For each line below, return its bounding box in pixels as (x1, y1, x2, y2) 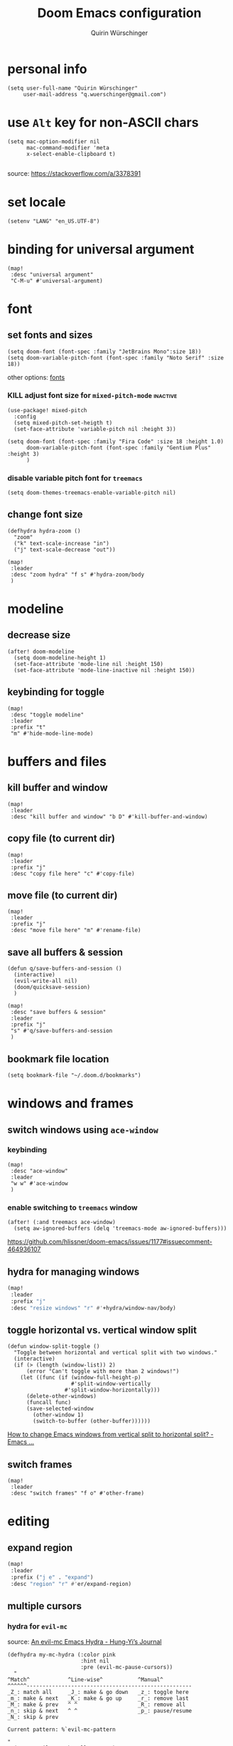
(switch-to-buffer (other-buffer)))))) (33, 1418, 151, 1425)
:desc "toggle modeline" (10, 711, 84, 718)
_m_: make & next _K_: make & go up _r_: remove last (7, 1695, 190, 1703)
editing (7, 1513, 50, 1530)
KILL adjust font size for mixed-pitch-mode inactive (7, 390, 178, 400)
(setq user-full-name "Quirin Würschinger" (7, 84, 139, 92)
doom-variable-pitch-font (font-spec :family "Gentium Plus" (26, 444, 212, 451)
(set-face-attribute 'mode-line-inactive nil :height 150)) (13, 666, 195, 674)
